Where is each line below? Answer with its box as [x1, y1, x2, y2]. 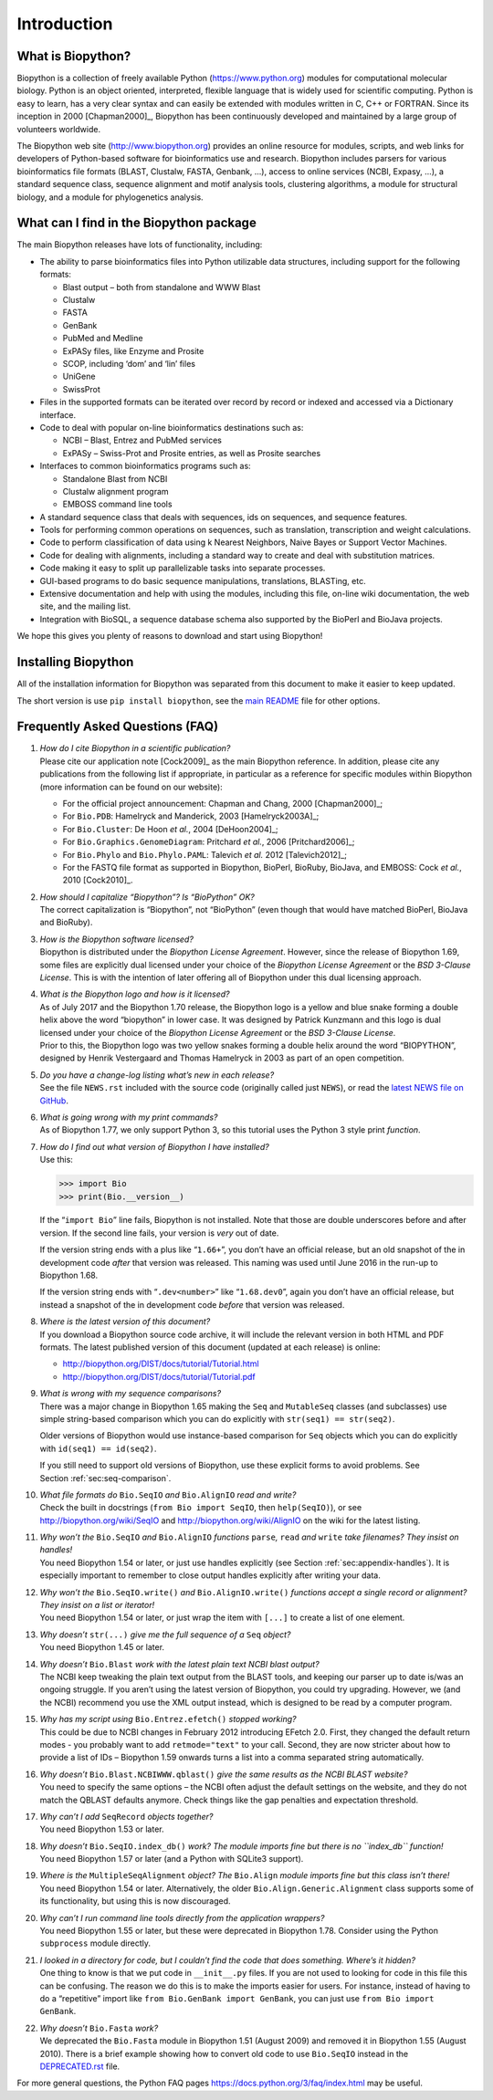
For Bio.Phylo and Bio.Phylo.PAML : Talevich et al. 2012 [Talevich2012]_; [62, 849, 347, 860]
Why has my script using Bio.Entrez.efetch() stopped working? [39, 1714, 297, 1725]
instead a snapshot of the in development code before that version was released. [39, 1299, 345, 1310]
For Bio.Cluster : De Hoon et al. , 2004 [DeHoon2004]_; [62, 823, 278, 834]
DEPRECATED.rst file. [39, 2061, 121, 2072]
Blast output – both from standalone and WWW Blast [62, 281, 261, 292]
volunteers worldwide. [16, 123, 100, 134]
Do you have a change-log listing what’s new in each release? [39, 1069, 275, 1081]
